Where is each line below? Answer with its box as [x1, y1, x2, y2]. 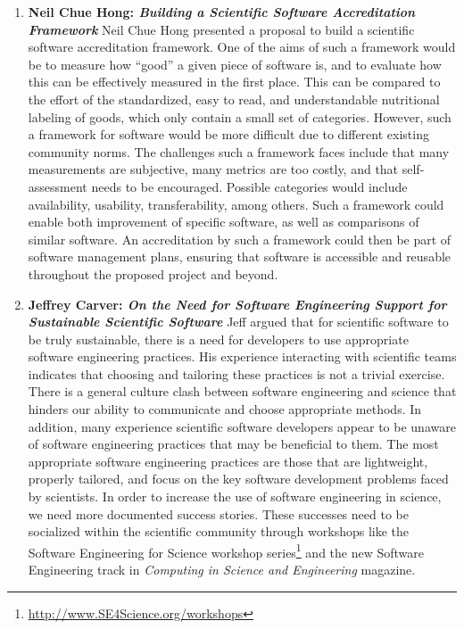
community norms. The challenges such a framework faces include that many [28, 142, 450, 161]
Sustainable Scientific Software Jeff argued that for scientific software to [28, 312, 449, 331]
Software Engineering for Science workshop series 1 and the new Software [28, 540, 425, 561]
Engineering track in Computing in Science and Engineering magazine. [28, 560, 416, 579]
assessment [28, 177, 87, 195]
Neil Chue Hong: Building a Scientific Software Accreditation [28, 3, 416, 21]
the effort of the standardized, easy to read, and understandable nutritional [28, 89, 440, 108]
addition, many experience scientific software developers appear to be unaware [28, 417, 456, 435]
